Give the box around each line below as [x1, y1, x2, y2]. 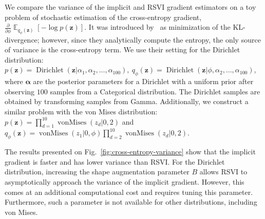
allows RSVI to [199, 166, 248, 177]
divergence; [5, 34, 40, 45]
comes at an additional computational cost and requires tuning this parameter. [5, 186, 253, 197]
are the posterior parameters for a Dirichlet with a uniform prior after [33, 76, 254, 87]
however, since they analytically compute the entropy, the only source [42, 34, 261, 45]
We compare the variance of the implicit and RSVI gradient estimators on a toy [5, 2, 256, 12]
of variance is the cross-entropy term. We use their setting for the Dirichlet [5, 44, 240, 55]
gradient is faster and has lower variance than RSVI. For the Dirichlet [5, 156, 225, 167]
